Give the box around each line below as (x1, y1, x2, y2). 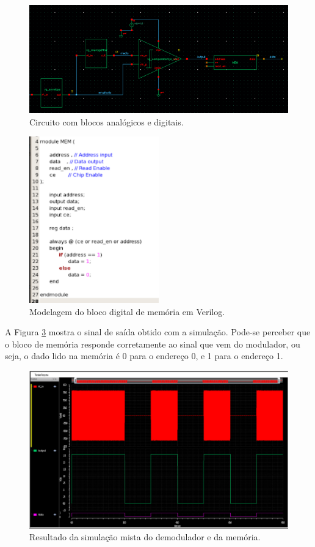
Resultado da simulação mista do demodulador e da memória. (29, 530, 261, 543)
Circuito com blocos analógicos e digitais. (29, 115, 184, 128)
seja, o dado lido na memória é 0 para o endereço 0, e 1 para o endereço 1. (5, 349, 283, 362)
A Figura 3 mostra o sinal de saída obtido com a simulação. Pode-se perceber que (5, 326, 311, 338)
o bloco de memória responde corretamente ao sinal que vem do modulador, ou (5, 337, 300, 350)
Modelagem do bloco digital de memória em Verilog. (29, 305, 225, 318)
